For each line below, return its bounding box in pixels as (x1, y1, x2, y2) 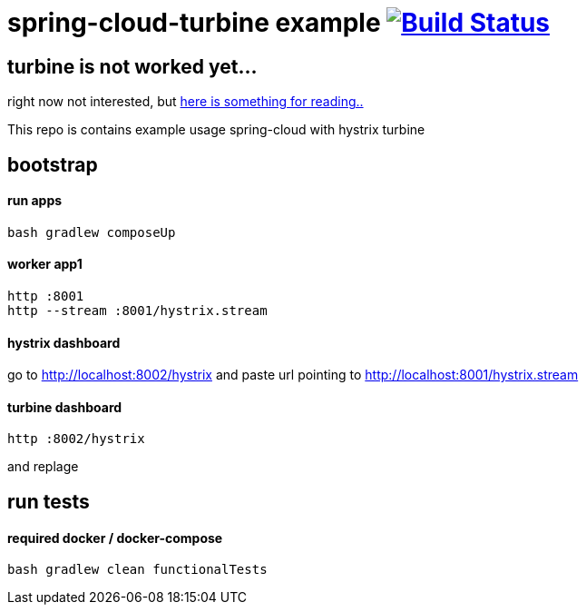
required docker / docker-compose (7, 529, 223, 546)
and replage (7, 459, 79, 475)
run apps (7, 192, 63, 209)
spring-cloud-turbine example (7, 7, 381, 38)
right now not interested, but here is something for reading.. (7, 94, 364, 110)
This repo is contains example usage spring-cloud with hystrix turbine (7, 122, 425, 138)
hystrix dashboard (7, 334, 121, 350)
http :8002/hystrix (7, 431, 145, 447)
